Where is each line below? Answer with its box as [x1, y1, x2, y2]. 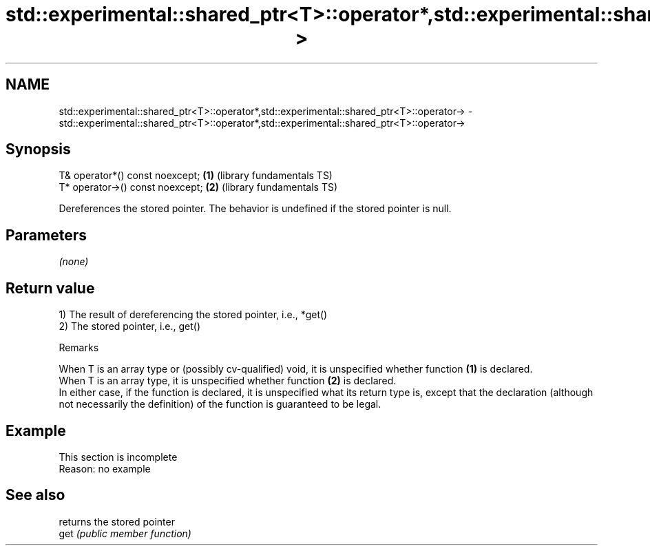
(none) [59, 256, 89, 268]
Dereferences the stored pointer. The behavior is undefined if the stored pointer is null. [59, 202, 452, 215]
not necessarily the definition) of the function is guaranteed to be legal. [59, 398, 381, 410]
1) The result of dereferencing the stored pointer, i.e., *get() [59, 309, 328, 321]
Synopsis [6, 141, 71, 158]
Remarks [59, 342, 99, 354]
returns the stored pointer [59, 515, 175, 528]
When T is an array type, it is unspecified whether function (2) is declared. [59, 375, 397, 387]
